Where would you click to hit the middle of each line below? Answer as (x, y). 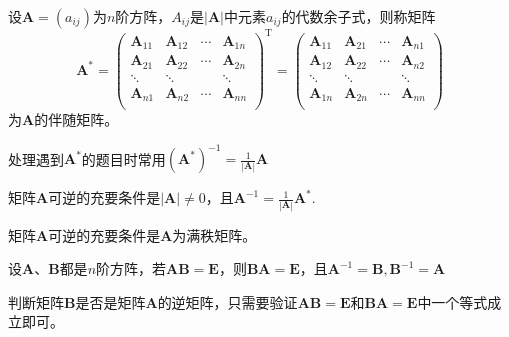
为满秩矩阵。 (214, 234)
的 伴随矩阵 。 (76, 119)
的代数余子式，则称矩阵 (358, 16)
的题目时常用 (123, 158)
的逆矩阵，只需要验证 (227, 301)
